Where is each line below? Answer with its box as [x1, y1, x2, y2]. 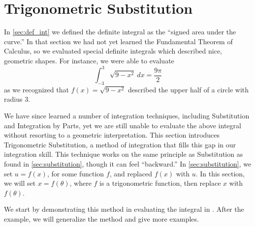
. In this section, [195, 168, 245, 178]
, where [69, 178, 92, 188]
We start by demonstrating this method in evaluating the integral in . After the [4, 204, 244, 214]
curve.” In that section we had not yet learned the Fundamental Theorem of [4, 36, 233, 46]
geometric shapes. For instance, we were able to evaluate [4, 55, 174, 65]
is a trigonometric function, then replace [99, 178, 221, 188]
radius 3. [4, 94, 31, 104]
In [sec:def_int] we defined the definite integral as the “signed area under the [4, 27, 236, 37]
